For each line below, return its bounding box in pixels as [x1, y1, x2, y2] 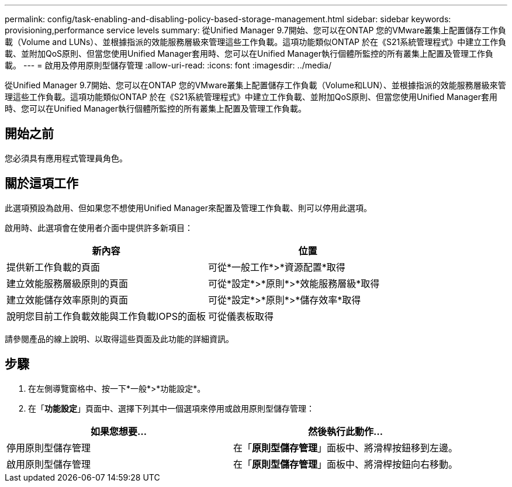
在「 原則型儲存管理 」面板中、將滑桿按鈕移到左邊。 [233, 441, 458, 454]
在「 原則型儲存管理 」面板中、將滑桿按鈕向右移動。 [233, 458, 458, 470]
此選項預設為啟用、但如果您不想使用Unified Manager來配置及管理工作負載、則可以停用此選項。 [5, 202, 372, 213]
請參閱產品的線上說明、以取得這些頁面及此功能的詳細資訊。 [5, 333, 234, 344]
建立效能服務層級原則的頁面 [6, 277, 129, 289]
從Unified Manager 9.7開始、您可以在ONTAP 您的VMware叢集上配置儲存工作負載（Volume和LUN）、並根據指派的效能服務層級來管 [5, 80, 506, 90]
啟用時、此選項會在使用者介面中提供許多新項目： [5, 222, 193, 233]
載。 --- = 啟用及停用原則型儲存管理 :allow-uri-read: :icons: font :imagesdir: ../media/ [5, 60, 332, 70]
